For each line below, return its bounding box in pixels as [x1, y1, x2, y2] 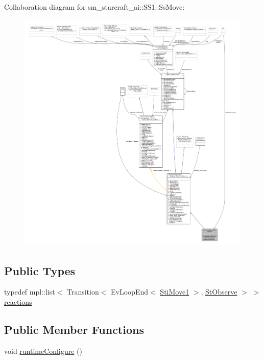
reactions [4, 297, 32, 307]
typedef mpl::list [4, 286, 55, 297]
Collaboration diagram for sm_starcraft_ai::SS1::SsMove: [4, 2, 185, 12]
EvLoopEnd [111, 286, 149, 297]
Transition [66, 286, 99, 297]
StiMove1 [160, 286, 189, 297]
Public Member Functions [4, 322, 144, 337]
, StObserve [201, 286, 237, 297]
